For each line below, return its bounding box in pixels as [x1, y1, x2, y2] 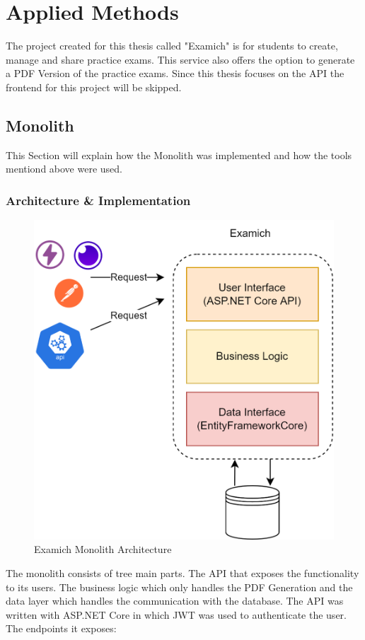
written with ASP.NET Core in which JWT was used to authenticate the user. [6, 607, 347, 622]
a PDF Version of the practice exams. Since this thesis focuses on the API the [6, 66, 344, 81]
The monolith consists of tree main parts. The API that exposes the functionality [6, 566, 359, 581]
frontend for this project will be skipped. [6, 79, 182, 94]
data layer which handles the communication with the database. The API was [6, 593, 344, 608]
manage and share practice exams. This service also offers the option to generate [6, 52, 355, 66]
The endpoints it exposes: [6, 621, 117, 636]
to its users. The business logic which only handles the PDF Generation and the [6, 579, 353, 594]
